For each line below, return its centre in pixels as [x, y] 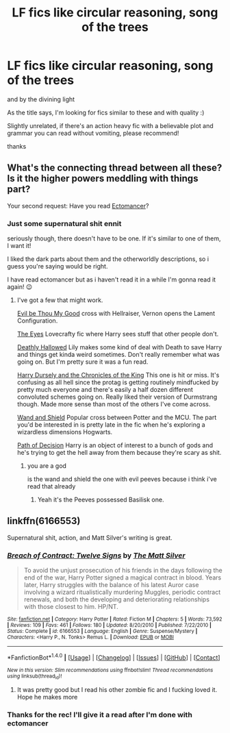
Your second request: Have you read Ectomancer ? [78, 206]
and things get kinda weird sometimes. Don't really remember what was [118, 355]
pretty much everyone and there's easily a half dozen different [105, 390]
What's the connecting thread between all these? [115, 168]
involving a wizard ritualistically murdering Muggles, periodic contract [122, 592]
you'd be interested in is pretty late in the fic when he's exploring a [111, 425]
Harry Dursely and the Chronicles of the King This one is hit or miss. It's [118, 375]
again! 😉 [20, 287]
